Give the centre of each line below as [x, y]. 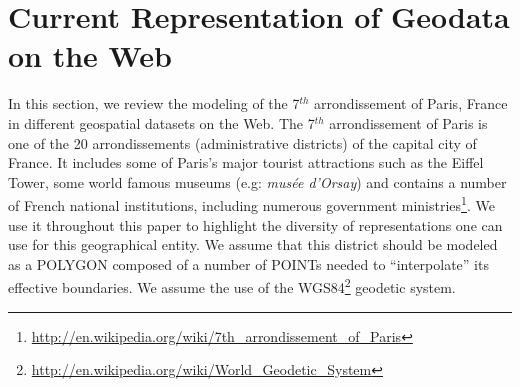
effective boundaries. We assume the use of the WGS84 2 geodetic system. [232, 285]
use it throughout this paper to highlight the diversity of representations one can [255, 224]
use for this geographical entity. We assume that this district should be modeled [253, 244]
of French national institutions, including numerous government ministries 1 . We [251, 203]
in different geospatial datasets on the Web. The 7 [161, 122]
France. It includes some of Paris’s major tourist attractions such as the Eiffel [246, 162]
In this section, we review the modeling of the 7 [154, 103]
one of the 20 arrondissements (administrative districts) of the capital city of [242, 142]
